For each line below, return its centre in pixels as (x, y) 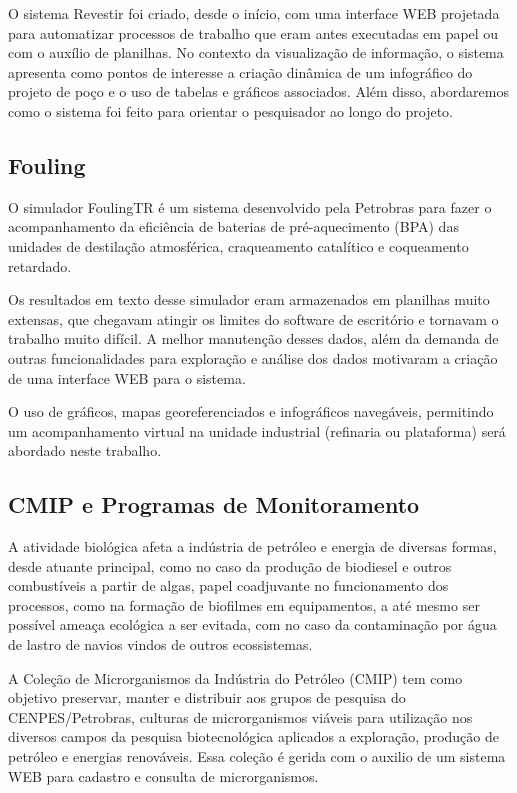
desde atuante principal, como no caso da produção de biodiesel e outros (230, 565)
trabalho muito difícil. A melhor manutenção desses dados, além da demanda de (253, 338)
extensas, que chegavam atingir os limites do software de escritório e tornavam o (253, 318)
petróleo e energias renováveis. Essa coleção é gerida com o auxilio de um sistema (257, 756)
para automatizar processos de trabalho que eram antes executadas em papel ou (253, 32)
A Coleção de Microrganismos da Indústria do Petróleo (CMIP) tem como (235, 677)
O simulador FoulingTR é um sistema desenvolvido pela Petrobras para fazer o (250, 206)
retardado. (40, 265)
